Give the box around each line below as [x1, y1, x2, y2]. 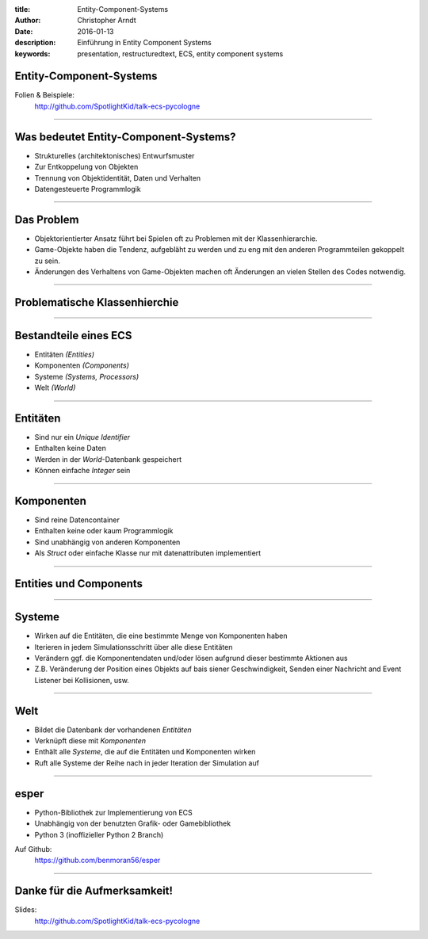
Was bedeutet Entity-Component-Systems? [14, 130, 237, 143]
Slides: [14, 905, 37, 914]
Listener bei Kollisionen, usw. [34, 675, 130, 685]
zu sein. [34, 256, 61, 265]
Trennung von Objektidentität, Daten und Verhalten [34, 173, 201, 182]
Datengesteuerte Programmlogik [34, 184, 142, 193]
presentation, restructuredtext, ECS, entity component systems [77, 48, 284, 59]
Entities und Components [14, 577, 143, 590]
